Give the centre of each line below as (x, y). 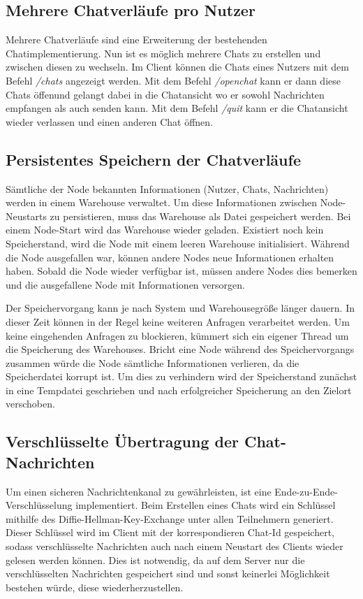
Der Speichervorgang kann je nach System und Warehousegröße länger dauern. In (180, 308)
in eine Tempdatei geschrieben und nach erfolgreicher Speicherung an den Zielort (179, 390)
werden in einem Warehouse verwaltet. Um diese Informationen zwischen (162, 202)
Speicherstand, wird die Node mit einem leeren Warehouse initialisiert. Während (178, 243)
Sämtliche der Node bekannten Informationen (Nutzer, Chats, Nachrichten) (167, 188)
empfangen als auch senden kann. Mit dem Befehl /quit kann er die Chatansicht (177, 108)
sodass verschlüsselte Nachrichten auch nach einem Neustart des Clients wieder (175, 546)
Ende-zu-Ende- (306, 491)
